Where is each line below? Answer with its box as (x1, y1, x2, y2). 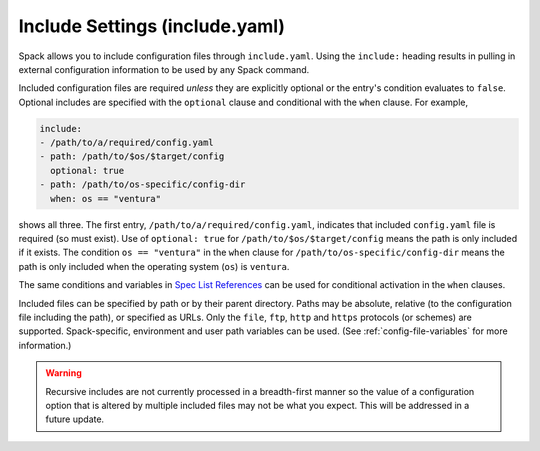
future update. (45, 413, 105, 425)
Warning (45, 367, 82, 379)
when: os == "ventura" (50, 193, 162, 204)
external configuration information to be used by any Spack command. (18, 63, 310, 75)
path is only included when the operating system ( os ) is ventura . (18, 260, 290, 272)
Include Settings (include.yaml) (18, 15, 285, 37)
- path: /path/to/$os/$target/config (39, 151, 225, 162)
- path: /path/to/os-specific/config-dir (39, 179, 246, 190)
